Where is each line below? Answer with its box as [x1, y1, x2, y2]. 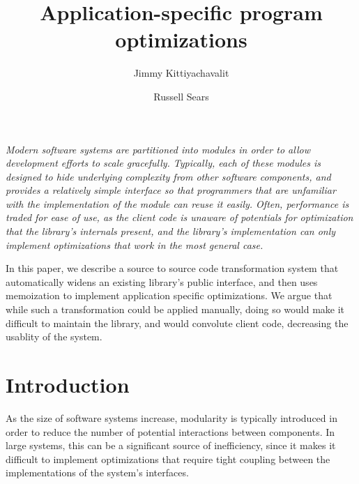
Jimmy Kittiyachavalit [133, 66, 229, 80]
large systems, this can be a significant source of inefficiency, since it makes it [6, 438, 336, 453]
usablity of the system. [6, 329, 102, 344]
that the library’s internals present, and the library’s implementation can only [6, 224, 336, 239]
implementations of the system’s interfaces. [6, 465, 189, 480]
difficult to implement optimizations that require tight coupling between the [6, 451, 330, 466]
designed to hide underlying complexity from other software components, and [6, 169, 331, 183]
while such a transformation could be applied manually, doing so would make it [6, 302, 345, 317]
